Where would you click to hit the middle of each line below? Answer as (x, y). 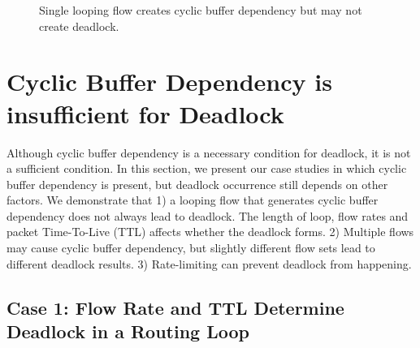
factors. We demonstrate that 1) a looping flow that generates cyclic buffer (193, 200)
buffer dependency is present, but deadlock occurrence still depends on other (197, 184)
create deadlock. (79, 26)
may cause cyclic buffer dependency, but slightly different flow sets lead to (191, 248)
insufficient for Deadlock (145, 113)
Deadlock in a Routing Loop (128, 331)
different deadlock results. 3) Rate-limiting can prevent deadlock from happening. (209, 263)
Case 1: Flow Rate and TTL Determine (175, 307)
